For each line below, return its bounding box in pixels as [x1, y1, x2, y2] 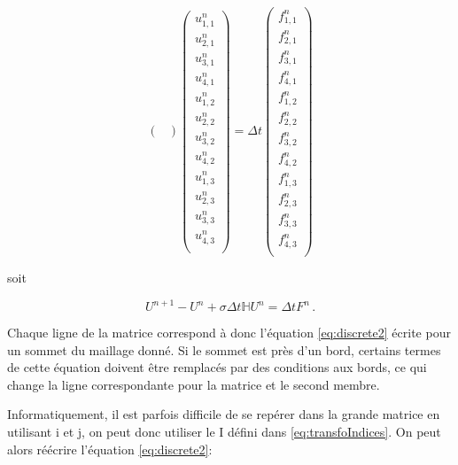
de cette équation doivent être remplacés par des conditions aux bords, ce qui [7, 358, 427, 376]
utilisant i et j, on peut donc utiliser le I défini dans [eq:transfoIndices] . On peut [7, 422, 441, 440]
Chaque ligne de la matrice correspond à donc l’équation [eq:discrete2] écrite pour [7, 323, 451, 341]
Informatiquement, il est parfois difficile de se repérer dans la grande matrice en [7, 405, 440, 423]
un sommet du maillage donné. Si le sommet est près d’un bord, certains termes [7, 340, 441, 359]
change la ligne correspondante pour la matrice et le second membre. [7, 375, 380, 393]
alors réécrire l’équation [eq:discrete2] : [7, 439, 213, 458]
